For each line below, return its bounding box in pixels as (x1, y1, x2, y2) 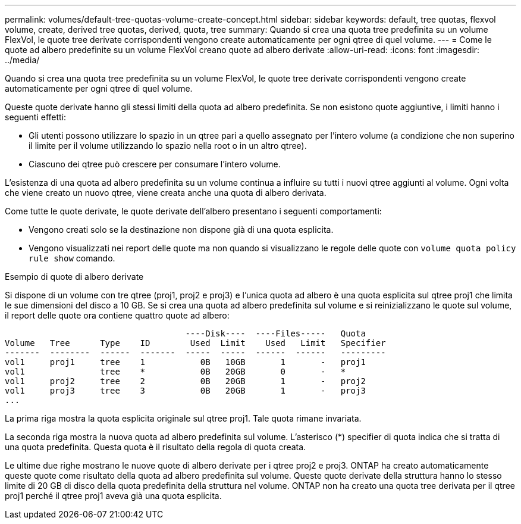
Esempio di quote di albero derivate (5, 272, 144, 282)
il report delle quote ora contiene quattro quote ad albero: (5, 310, 230, 320)
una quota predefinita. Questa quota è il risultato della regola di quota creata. (5, 442, 306, 452)
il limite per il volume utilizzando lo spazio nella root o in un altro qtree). (29, 141, 307, 151)
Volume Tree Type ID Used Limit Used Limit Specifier (5, 338, 386, 348)
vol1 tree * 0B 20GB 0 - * (5, 367, 346, 376)
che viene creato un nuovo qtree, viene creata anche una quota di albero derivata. (5, 188, 327, 198)
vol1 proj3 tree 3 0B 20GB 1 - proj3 (5, 386, 366, 395)
